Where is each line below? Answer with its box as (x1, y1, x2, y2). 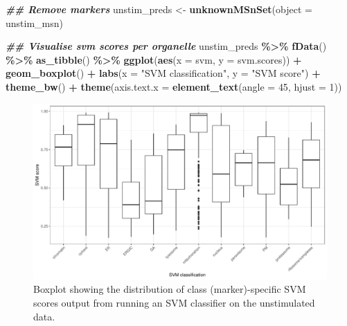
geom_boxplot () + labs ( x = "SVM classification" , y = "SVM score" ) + (6, 66, 321, 80)
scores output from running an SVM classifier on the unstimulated (33, 295, 315, 309)
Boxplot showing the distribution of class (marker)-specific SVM (33, 282, 306, 296)
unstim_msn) (6, 15, 63, 30)
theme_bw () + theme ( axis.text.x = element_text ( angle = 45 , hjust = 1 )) (6, 79, 342, 93)
